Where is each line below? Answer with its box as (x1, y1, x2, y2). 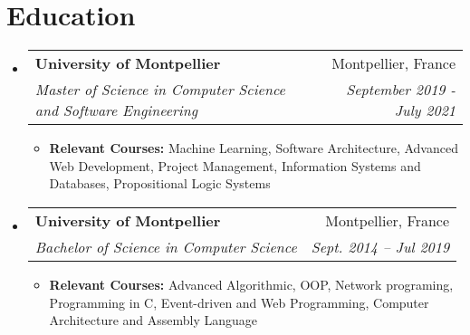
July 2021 (394, 100, 456, 121)
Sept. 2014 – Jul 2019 (311, 235, 450, 257)
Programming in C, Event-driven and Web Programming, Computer (49, 292, 429, 311)
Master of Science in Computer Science (34, 79, 285, 100)
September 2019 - (346, 79, 456, 100)
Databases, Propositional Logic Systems (49, 174, 271, 193)
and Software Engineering (34, 100, 198, 121)
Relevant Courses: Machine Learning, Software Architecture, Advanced (49, 139, 458, 158)
